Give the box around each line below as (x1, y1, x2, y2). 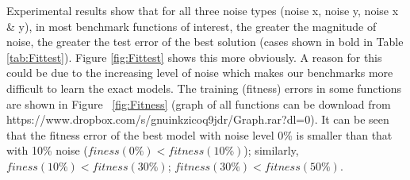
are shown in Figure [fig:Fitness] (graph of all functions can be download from (6, 95, 391, 112)
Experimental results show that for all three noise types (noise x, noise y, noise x (6, 2, 399, 18)
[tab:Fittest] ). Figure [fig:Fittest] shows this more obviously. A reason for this (6, 48, 382, 65)
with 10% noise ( (6, 142, 88, 159)
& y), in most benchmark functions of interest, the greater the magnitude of (6, 17, 377, 34)
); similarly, (243, 142, 299, 159)
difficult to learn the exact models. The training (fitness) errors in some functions (6, 79, 402, 96)
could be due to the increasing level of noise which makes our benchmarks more (6, 64, 393, 81)
